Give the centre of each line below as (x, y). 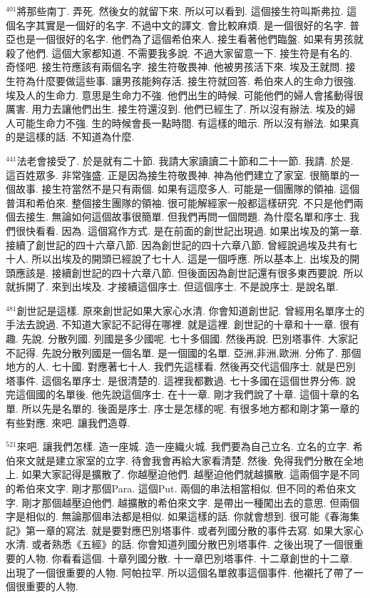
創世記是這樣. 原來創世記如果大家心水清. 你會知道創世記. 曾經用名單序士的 (191, 310)
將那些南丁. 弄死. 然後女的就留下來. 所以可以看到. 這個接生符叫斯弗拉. (180, 11)
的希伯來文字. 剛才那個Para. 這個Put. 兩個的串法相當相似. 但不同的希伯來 (176, 488)
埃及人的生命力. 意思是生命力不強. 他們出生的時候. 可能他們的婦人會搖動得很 (185, 95)
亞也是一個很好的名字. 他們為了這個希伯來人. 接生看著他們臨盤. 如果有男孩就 (185, 39)
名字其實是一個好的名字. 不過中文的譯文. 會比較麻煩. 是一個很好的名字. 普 (187, 25)
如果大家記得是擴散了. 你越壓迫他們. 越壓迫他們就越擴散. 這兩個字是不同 (191, 474)
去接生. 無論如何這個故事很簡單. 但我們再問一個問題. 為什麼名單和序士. (181, 217)
